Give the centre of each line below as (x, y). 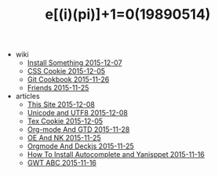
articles (28, 97)
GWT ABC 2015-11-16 (62, 163)
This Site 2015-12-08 (61, 104)
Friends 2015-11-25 (58, 88)
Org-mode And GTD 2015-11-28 (78, 129)
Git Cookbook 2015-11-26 (68, 79)
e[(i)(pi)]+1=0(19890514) (128, 15)
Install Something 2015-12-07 (75, 63)
